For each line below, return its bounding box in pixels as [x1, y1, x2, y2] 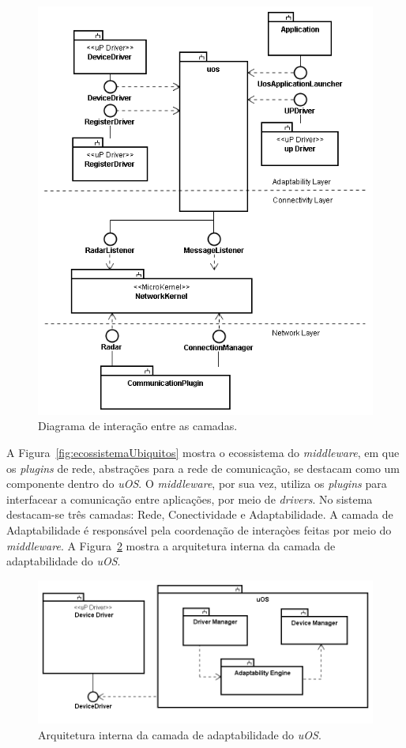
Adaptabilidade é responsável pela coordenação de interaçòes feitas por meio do [6, 522, 392, 538]
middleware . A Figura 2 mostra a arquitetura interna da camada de [6, 537, 336, 553]
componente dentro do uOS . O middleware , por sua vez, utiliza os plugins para [6, 475, 387, 492]
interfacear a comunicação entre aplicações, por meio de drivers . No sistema [6, 490, 373, 507]
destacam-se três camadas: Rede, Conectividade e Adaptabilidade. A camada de [6, 506, 393, 523]
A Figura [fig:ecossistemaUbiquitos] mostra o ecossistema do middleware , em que [6, 444, 400, 461]
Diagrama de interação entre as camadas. [38, 417, 238, 434]
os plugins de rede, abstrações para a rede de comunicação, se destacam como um [6, 459, 400, 476]
